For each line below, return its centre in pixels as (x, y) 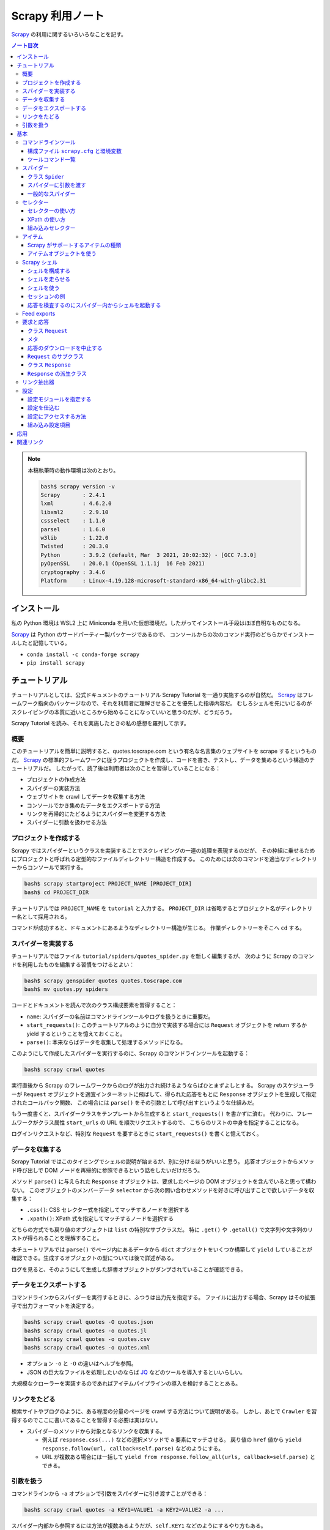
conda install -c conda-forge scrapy (83, 654)
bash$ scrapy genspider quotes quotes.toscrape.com (103, 980)
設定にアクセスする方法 (57, 416)
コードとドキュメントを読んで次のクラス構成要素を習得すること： (94, 1005)
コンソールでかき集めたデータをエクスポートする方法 (94, 805)
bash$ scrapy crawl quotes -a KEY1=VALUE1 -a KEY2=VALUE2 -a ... (124, 1509)
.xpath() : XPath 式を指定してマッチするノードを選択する (100, 1218)
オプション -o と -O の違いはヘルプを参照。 (82, 1364)
